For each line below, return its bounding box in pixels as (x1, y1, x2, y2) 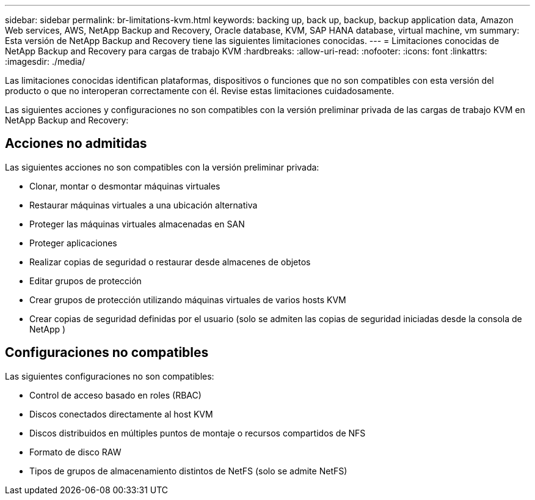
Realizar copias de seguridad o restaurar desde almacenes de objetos (29, 256, 311, 267)
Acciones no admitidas (5, 136, 147, 152)
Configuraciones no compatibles (5, 345, 209, 361)
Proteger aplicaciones (29, 237, 117, 248)
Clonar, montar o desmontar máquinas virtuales (29, 180, 220, 191)
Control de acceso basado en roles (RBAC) (29, 389, 202, 400)
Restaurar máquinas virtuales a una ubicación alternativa (29, 199, 258, 210)
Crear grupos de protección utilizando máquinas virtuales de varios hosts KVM (29, 294, 346, 305)
